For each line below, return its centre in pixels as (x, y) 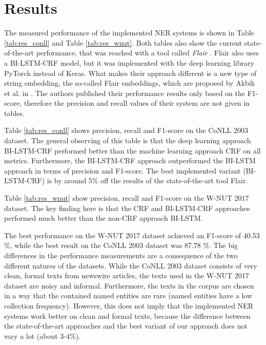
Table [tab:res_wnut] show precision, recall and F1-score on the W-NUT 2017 (127, 198)
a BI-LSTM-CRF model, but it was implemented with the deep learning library (129, 62)
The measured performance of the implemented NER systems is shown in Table (129, 33)
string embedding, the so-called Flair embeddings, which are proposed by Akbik (130, 83)
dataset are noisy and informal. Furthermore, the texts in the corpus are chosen (129, 285)
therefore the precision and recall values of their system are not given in (137, 103)
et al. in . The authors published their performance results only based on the (125, 93)
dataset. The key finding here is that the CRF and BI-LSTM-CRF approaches (127, 208)
